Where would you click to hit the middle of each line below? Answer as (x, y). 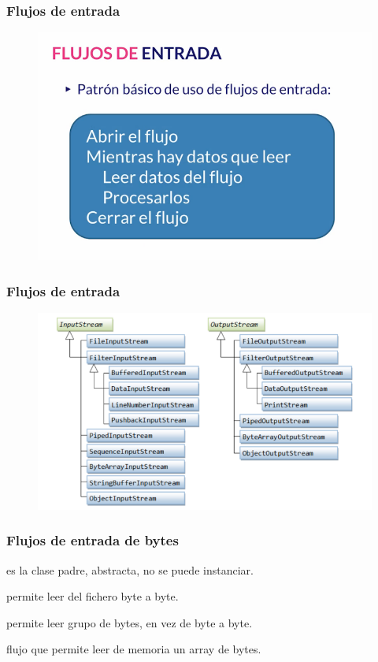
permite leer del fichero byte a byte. (93, 596)
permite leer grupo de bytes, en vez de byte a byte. (130, 622)
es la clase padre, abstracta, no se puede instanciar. (130, 569)
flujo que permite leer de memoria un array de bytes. (134, 649)
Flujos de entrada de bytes (93, 540)
